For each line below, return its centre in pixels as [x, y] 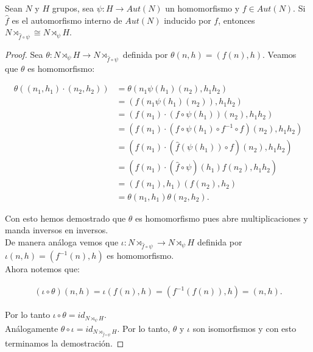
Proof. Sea [24, 54]
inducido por [188, 20]
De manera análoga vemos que [62, 241]
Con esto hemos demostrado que [65, 218]
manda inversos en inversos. [57, 230]
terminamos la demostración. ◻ [65, 343]
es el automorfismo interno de [67, 20]
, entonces [237, 20]
